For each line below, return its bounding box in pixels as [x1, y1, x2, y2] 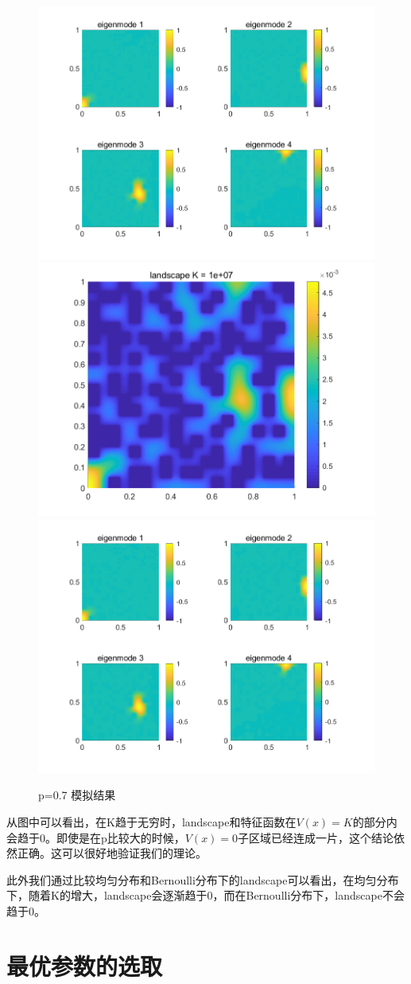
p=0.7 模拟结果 [38, 787, 116, 803]
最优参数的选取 [6, 949, 163, 982]
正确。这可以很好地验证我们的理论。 [17, 845, 207, 861]
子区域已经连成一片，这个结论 [238, 829, 394, 845]
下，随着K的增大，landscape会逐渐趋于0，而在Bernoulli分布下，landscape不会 [6, 887, 405, 904]
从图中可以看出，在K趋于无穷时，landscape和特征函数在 [6, 814, 297, 830]
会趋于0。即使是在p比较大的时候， [6, 829, 185, 845]
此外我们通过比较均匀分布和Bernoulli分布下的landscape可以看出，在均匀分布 [6, 871, 399, 888]
